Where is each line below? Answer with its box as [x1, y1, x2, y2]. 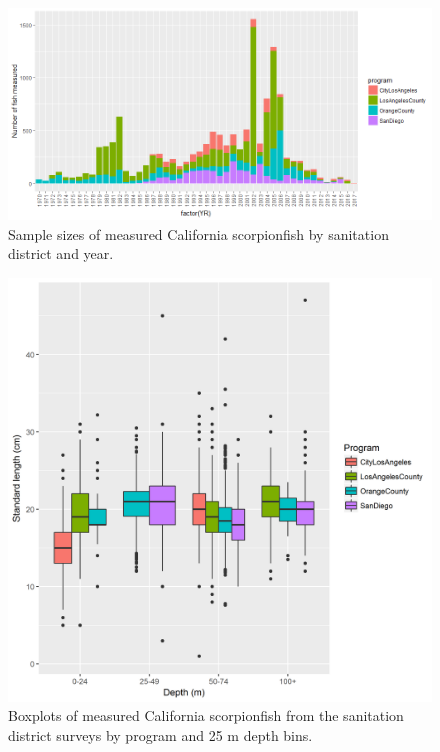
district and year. [8, 243, 114, 264]
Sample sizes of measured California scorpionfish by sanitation [8, 223, 389, 244]
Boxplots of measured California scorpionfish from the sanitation [8, 705, 404, 726]
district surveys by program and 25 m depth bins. [8, 724, 313, 745]
